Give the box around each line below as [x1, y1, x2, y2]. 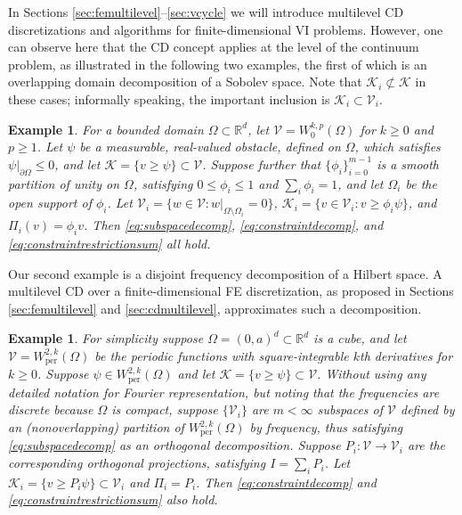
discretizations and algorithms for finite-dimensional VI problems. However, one [8, 20, 443, 38]
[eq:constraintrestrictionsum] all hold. [8, 233, 211, 252]
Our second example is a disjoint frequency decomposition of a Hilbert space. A [8, 264, 442, 282]
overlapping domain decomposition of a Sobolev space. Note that [8, 72, 362, 91]
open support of [8, 193, 92, 212]
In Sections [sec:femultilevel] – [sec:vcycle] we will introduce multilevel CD [8, 3, 404, 20]
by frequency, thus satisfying [249, 418, 403, 436]
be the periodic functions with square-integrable [94, 346, 349, 364]
